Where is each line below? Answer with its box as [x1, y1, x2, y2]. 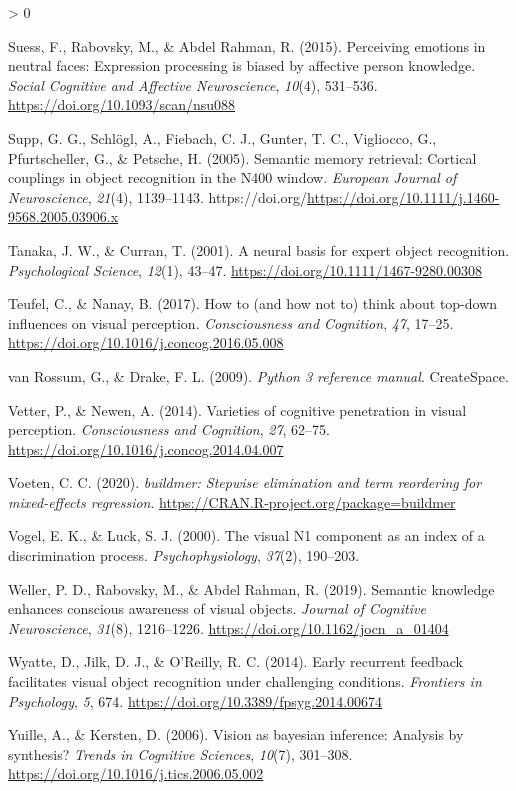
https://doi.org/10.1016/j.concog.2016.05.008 [8, 332, 284, 353]
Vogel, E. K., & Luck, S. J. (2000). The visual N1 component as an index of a [8, 525, 485, 546]
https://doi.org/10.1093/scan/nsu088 [8, 94, 236, 115]
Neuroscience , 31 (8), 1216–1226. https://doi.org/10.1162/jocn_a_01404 [8, 617, 449, 638]
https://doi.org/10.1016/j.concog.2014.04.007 [8, 438, 284, 459]
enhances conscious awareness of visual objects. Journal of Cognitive [8, 598, 426, 619]
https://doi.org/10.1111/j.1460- [307, 186, 500, 207]
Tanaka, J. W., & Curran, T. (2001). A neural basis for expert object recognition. [8, 239, 510, 260]
